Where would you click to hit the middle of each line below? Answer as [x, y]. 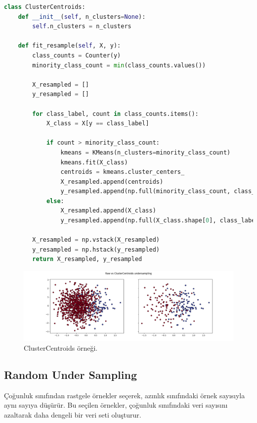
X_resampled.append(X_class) [108, 211]
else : [55, 201]
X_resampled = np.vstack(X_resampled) [96, 240]
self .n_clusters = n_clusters [82, 26]
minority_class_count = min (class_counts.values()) [119, 65]
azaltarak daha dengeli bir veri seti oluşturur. [73, 414]
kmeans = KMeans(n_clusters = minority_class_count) [146, 152]
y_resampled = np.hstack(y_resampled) [96, 249]
